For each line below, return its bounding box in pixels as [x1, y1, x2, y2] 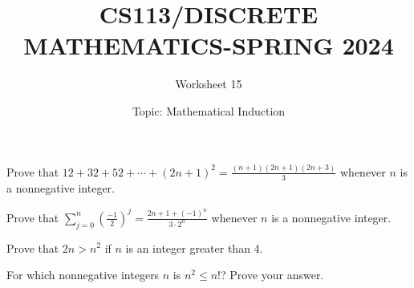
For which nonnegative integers [6, 266, 160, 283]
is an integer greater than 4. [125, 239, 263, 256]
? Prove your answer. [221, 266, 324, 283]
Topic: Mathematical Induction [132, 102, 286, 119]
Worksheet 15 [175, 75, 242, 92]
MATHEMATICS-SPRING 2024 [23, 29, 394, 62]
